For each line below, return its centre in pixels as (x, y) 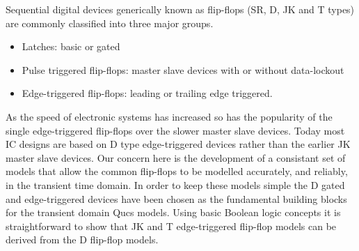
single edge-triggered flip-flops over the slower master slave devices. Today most (175, 130)
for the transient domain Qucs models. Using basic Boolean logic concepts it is (173, 212)
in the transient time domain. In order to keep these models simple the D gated (175, 184)
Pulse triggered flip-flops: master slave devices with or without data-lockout (183, 69)
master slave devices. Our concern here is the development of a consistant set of (176, 157)
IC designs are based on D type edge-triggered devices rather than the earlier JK (178, 144)
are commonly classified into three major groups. (110, 23)
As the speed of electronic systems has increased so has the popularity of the (169, 116)
